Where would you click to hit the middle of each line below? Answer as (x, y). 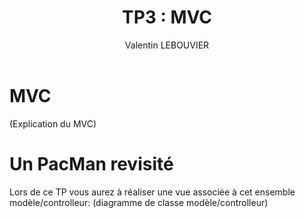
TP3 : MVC (167, 17)
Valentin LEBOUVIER (167, 45)
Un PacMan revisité (91, 163)
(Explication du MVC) (53, 123)
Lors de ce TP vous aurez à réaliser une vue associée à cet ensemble (152, 192)
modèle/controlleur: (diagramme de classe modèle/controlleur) (139, 202)
